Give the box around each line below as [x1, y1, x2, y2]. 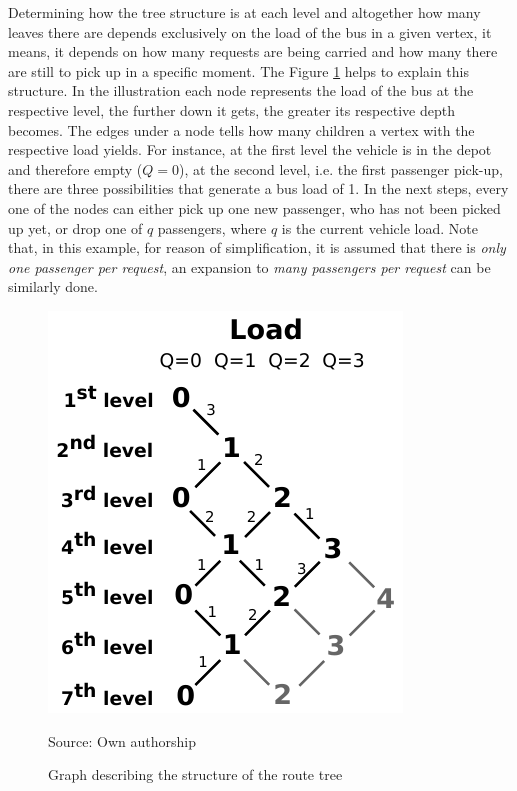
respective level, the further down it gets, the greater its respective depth [8, 99, 455, 120]
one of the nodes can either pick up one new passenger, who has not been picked [8, 197, 501, 218]
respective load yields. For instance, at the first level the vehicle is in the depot [8, 139, 492, 160]
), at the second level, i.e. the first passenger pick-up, [178, 158, 503, 179]
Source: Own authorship [48, 730, 196, 751]
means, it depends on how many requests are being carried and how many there [8, 41, 498, 62]
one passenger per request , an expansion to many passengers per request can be [8, 256, 491, 277]
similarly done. [8, 276, 98, 297]
